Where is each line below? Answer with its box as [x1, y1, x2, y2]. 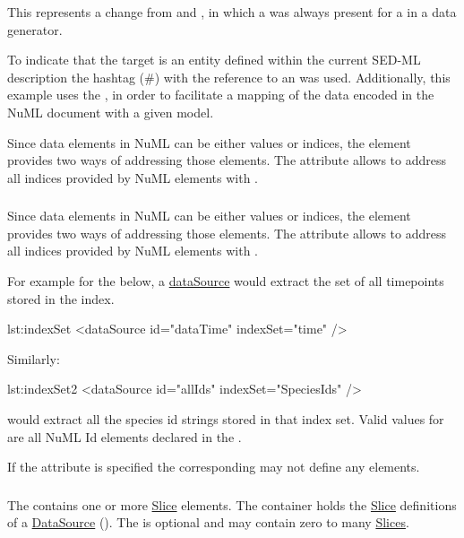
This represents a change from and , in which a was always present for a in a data [7, 3, 457, 21]
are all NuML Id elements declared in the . [7, 427, 242, 446]
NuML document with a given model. [7, 102, 214, 121]
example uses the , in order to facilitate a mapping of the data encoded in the [7, 85, 434, 104]
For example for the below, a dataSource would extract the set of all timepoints [7, 272, 444, 291]
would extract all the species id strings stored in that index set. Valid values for [7, 410, 444, 429]
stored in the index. [7, 289, 115, 308]
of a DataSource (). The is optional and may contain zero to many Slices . [7, 513, 409, 532]
